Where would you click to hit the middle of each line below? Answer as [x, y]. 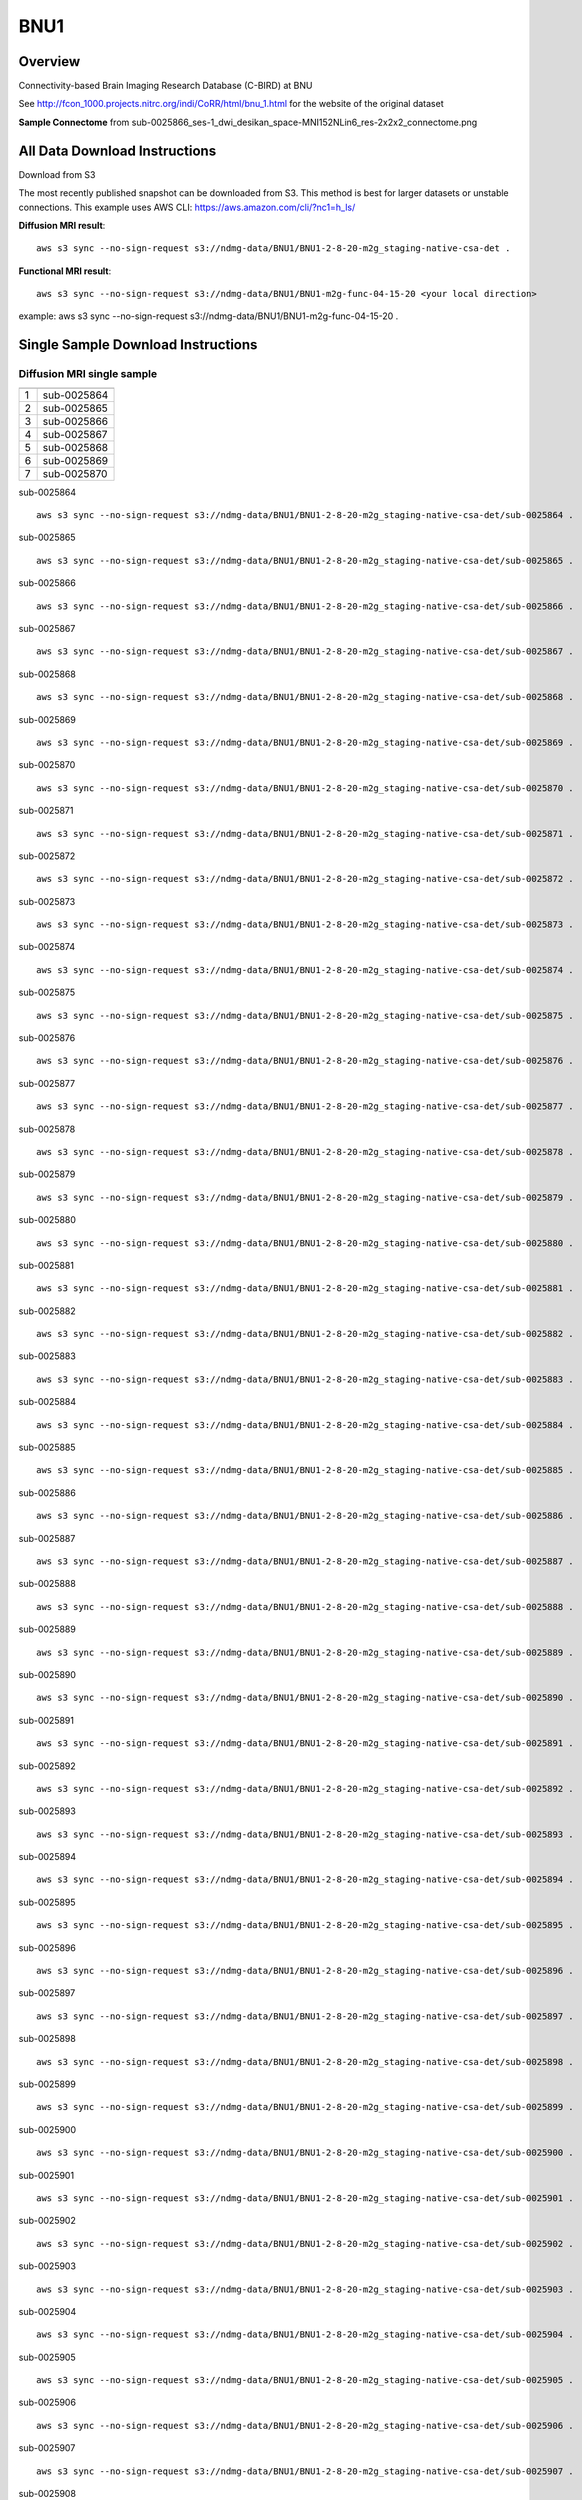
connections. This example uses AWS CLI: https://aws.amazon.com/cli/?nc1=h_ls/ [187, 207]
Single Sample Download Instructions [138, 345]
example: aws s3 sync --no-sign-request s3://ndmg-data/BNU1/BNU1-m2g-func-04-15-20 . [208, 316]
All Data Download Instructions [117, 150]
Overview [49, 61]
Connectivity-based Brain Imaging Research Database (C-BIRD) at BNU [165, 86]
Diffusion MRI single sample [88, 374]
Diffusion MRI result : [62, 225]
